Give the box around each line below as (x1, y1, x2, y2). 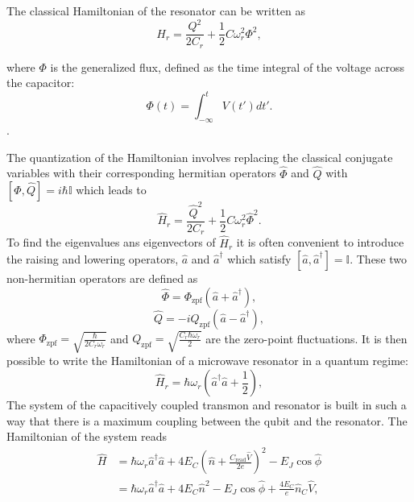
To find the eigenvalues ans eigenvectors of (6, 234, 216, 251)
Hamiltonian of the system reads (6, 428, 167, 445)
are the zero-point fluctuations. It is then (205, 330, 408, 346)
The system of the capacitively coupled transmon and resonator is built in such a (6, 396, 407, 413)
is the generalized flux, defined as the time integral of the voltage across (50, 58, 404, 75)
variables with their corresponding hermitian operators (6, 164, 276, 181)
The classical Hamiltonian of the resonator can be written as (6, 2, 306, 19)
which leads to (76, 181, 147, 198)
